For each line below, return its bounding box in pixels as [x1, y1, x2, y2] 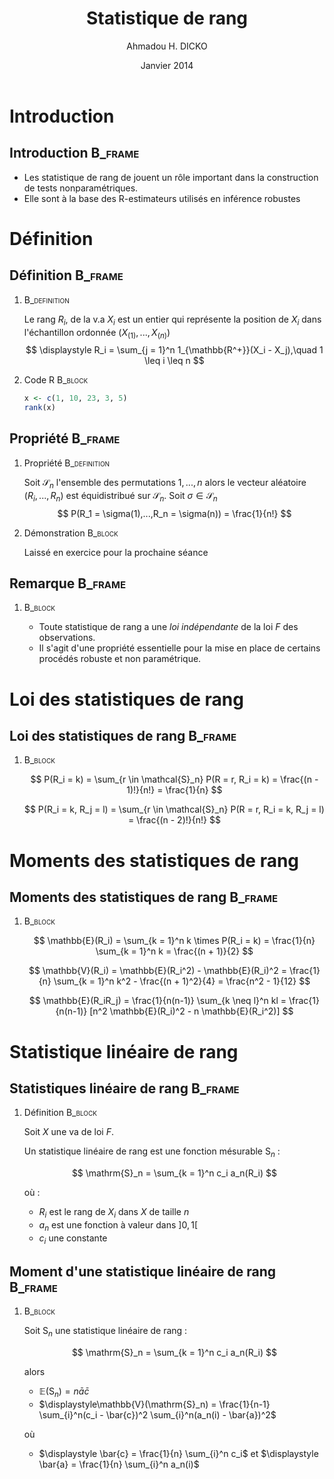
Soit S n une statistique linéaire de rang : [23, 1325, 188, 1339]
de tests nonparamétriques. [23, 182, 139, 194]
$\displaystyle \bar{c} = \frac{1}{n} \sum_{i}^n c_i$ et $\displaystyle [38, 1447, 319, 1459]
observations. [38, 632, 96, 644]
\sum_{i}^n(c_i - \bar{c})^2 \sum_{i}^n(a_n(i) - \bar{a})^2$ [38, 1408, 277, 1421]
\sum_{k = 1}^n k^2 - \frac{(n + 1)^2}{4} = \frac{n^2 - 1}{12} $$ [53, 975, 311, 987]
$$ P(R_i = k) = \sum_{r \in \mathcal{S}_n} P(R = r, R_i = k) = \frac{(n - [30, 773, 319, 786]
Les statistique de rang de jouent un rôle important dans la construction [23, 171, 319, 183]
